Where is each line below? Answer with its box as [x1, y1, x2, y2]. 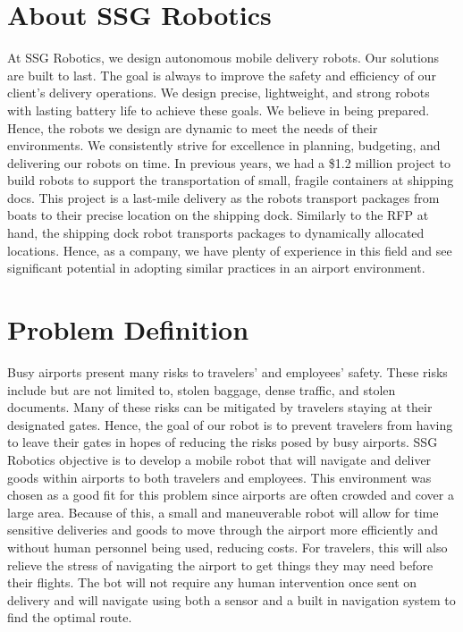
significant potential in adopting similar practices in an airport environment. [7, 258, 425, 277]
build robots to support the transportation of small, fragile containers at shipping [7, 171, 454, 190]
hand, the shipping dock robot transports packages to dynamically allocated [7, 223, 425, 242]
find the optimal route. [7, 608, 132, 627]
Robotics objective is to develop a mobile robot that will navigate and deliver [7, 450, 432, 468]
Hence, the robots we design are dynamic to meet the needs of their [7, 118, 378, 137]
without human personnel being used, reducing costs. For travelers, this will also [7, 537, 448, 556]
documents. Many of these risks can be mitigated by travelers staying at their [7, 398, 433, 417]
